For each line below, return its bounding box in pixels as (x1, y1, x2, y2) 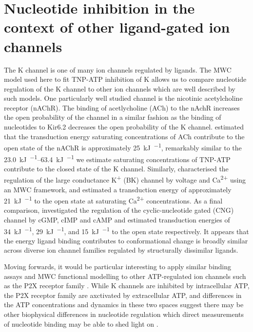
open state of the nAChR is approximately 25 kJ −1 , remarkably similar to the (4, 141, 242, 152)
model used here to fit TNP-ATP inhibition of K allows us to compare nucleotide (4, 74, 247, 84)
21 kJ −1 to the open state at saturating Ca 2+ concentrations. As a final (4, 194, 223, 205)
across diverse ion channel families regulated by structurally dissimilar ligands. (4, 245, 238, 255)
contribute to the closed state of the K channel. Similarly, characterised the (4, 163, 229, 173)
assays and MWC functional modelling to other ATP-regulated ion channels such (4, 271, 246, 281)
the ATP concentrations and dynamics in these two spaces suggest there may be (4, 299, 244, 310)
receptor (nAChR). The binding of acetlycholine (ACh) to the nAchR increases (4, 102, 240, 112)
